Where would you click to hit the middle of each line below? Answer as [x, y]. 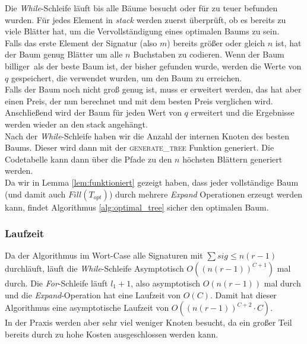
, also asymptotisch [166, 283]
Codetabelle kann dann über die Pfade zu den [88, 159]
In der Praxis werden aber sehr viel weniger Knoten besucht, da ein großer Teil [148, 322]
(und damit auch [35, 194]
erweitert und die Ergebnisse [243, 112]
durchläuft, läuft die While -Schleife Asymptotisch [94, 268]
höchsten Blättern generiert [232, 159]
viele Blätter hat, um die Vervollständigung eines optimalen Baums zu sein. [142, 31]
